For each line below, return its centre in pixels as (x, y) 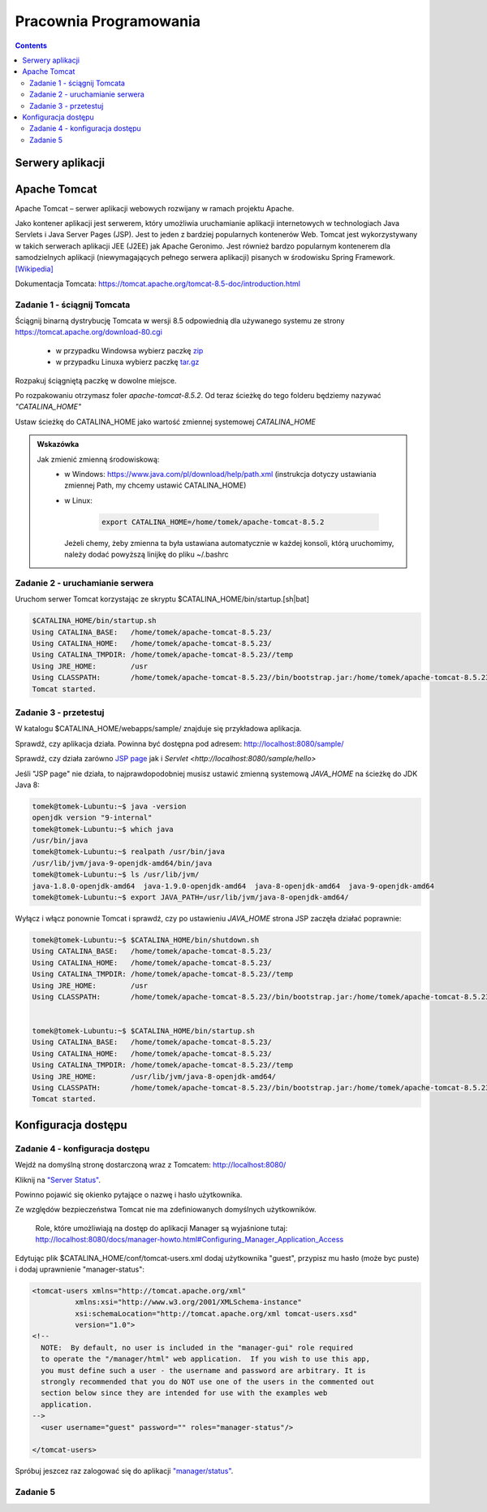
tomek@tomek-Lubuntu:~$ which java (103, 829)
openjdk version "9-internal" (92, 818)
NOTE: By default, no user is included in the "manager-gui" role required (197, 1347)
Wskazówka (58, 444)
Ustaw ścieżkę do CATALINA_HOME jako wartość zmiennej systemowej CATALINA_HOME (166, 422)
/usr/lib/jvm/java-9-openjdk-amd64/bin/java (122, 863)
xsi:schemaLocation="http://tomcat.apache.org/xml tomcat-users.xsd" (216, 1313)
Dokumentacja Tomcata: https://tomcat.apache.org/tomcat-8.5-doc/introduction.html (157, 284)
